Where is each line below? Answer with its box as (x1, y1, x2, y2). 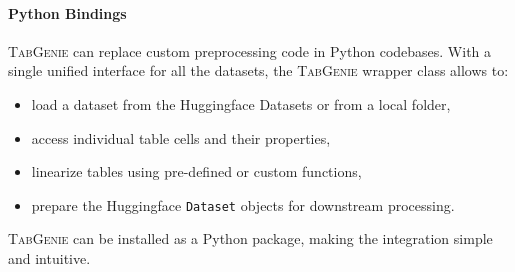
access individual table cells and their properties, (31, 127, 331, 148)
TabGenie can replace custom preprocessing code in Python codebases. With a (8, 40, 492, 61)
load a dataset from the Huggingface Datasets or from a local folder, (31, 93, 451, 114)
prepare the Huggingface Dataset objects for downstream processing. (31, 194, 455, 215)
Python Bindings (8, 2, 127, 23)
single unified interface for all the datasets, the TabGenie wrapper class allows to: (8, 60, 509, 81)
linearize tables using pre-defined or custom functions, (31, 161, 362, 182)
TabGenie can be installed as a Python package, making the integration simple (8, 228, 493, 249)
